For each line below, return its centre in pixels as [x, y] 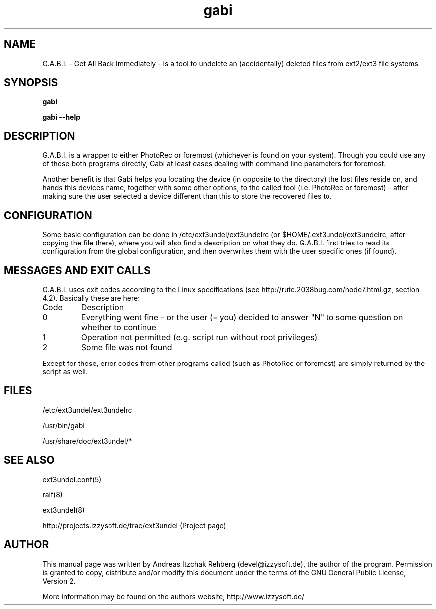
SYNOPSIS [31, 83]
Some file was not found [126, 347]
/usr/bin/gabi [63, 425]
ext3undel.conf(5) [72, 479]
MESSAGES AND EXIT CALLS [77, 270]
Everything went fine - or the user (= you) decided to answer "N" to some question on [242, 317]
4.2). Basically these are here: [91, 298]
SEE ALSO [29, 460]
